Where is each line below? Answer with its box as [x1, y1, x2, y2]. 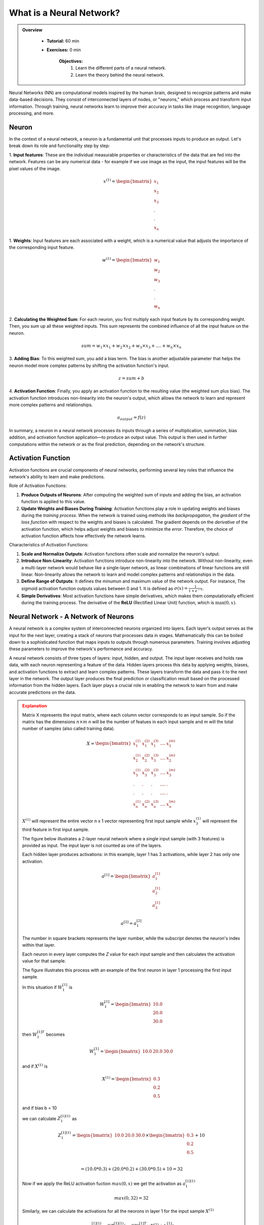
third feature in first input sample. [22, 827, 89, 833]
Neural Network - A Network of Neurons [9, 612, 134, 621]
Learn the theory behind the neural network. [75, 72, 165, 78]
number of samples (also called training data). [22, 726, 115, 732]
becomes [45, 1031, 65, 1037]
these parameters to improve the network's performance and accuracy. [9, 646, 154, 652]
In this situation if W [22, 984, 63, 990]
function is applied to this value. [21, 499, 86, 505]
